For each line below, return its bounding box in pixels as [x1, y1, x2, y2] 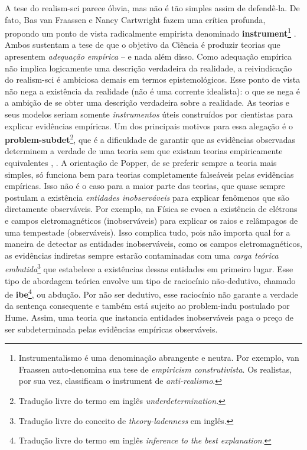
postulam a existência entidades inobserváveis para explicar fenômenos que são [5, 191, 290, 203]
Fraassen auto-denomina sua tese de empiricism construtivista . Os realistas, [18, 363, 292, 375]
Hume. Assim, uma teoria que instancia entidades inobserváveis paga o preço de [5, 311, 293, 324]
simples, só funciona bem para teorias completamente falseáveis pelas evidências [5, 168, 294, 180]
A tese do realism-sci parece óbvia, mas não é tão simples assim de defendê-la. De [5, 2, 300, 14]
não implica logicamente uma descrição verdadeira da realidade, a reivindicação [5, 61, 292, 74]
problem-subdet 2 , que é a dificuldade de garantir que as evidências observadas [5, 132, 296, 145]
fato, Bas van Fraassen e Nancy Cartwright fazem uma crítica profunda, [5, 13, 266, 25]
